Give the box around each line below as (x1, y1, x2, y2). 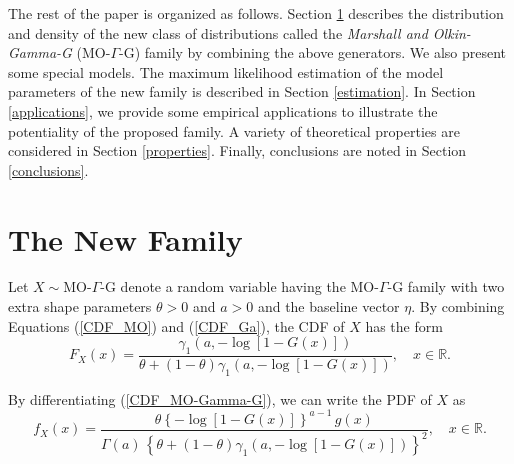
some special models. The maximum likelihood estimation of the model (8, 61, 444, 82)
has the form (365, 315, 443, 336)
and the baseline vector (257, 296, 400, 317)
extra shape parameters (8, 296, 152, 317)
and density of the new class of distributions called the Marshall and (8, 22, 428, 43)
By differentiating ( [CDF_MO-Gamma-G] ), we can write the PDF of (8, 388, 432, 409)
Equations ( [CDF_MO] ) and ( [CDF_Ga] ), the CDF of (8, 315, 345, 336)
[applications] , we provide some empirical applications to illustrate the (8, 100, 438, 121)
